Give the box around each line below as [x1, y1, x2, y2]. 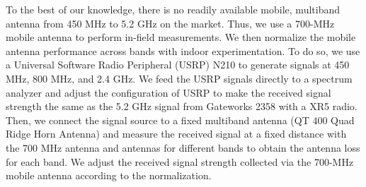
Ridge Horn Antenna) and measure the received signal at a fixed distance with [6, 126, 347, 141]
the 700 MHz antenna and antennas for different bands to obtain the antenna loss [6, 140, 360, 155]
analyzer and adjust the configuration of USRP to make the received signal [6, 85, 331, 99]
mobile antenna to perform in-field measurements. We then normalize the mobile [6, 30, 356, 44]
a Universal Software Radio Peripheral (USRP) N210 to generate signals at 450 [6, 57, 350, 72]
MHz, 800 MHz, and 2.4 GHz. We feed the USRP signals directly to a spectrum [6, 71, 353, 85]
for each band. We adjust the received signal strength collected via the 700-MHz [6, 154, 354, 169]
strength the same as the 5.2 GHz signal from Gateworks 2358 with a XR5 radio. [6, 99, 358, 114]
